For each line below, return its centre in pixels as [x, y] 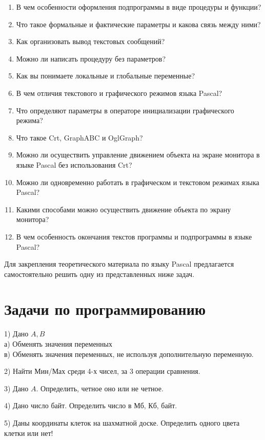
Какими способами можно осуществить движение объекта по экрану [124, 209]
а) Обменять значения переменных [58, 344]
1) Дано [16, 334]
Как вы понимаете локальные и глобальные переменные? [106, 76]
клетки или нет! [29, 433]
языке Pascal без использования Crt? [74, 164]
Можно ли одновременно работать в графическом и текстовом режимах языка [138, 182]
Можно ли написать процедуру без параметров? [91, 58]
